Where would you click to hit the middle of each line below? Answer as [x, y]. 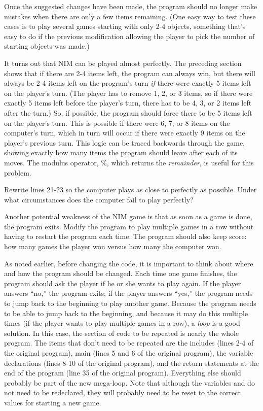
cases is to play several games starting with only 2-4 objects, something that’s [125, 26]
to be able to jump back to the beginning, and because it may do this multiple [126, 313]
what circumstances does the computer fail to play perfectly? [99, 199]
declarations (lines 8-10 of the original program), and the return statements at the [131, 363]
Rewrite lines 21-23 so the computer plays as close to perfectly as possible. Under [130, 190]
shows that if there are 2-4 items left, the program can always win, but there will [130, 73]
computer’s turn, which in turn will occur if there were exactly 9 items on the [125, 133]
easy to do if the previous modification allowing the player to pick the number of [129, 36]
